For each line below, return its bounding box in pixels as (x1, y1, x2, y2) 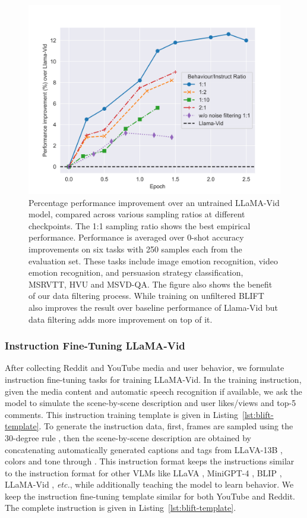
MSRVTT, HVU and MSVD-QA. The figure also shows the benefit (29, 277, 273, 290)
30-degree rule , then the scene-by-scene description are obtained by (5, 431, 251, 444)
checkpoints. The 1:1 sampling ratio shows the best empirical (29, 219, 251, 232)
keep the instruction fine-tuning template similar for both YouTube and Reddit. (5, 489, 295, 502)
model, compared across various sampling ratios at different (29, 208, 245, 220)
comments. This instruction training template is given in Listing (5, 408, 239, 420)
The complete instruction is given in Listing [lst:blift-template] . (5, 501, 236, 514)
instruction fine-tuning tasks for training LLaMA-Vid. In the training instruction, (5, 373, 302, 385)
